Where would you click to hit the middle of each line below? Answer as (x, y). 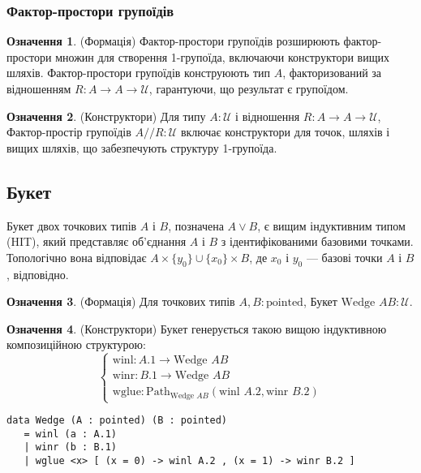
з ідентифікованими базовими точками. (317, 241)
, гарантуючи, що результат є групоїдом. (249, 88)
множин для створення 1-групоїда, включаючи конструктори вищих (222, 56)
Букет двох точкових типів (72, 225)
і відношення (268, 116)
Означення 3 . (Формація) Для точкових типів (121, 301)
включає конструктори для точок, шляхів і (285, 132)
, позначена (196, 225)
